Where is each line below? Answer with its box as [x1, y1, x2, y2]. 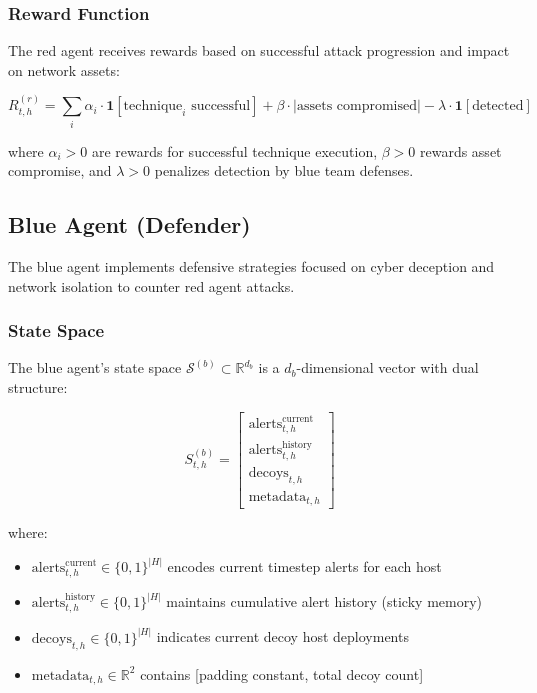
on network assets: [8, 59, 120, 80]
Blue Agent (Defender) [8, 209, 251, 240]
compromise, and [8, 160, 112, 181]
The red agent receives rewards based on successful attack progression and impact [8, 40, 510, 61]
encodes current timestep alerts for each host [167, 556, 442, 577]
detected [472, 99, 524, 114]
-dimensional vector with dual [296, 357, 479, 378]
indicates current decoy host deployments [156, 626, 409, 647]
